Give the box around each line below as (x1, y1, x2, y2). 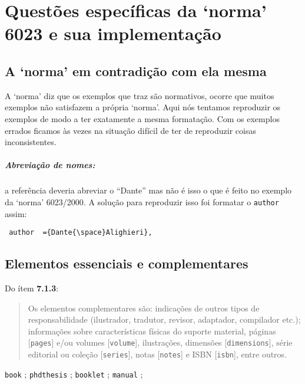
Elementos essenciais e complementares (5, 254, 248, 273)
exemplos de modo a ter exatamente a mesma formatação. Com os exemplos (5, 112, 280, 124)
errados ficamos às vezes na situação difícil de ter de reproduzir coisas (5, 124, 256, 136)
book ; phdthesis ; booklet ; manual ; (5, 367, 143, 380)
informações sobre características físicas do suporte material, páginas (28, 324, 276, 337)
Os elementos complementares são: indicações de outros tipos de (28, 301, 260, 314)
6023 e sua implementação (5, 21, 221, 45)
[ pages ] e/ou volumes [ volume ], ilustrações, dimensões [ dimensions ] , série (28, 336, 293, 349)
